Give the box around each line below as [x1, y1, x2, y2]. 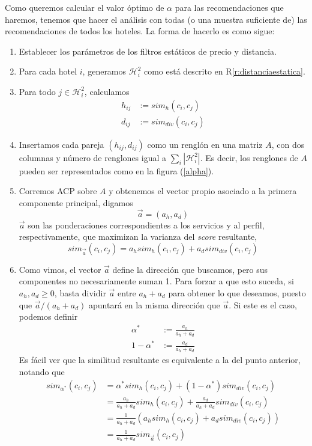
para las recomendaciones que [175, 1, 284, 13]
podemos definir [19, 310, 78, 323]
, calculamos [84, 85, 130, 97]
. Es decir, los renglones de [200, 151, 298, 163]
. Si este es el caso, [229, 298, 297, 311]
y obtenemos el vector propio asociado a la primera [109, 185, 297, 197]
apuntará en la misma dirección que [89, 298, 220, 311]
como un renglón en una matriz [147, 138, 263, 150]
